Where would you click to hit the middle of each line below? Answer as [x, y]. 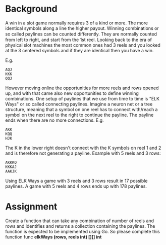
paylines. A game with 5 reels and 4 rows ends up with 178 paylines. [76, 186]
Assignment [31, 207]
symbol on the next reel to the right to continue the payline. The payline [79, 115]
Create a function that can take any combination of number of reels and [80, 221]
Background [31, 9]
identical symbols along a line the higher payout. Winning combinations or [82, 28]
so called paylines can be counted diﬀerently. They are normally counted [81, 34]
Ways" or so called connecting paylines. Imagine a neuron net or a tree [79, 104]
